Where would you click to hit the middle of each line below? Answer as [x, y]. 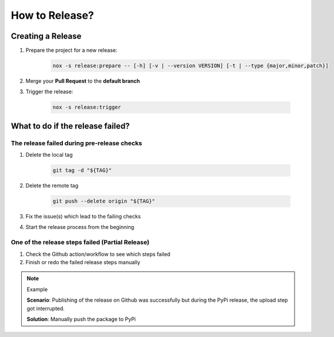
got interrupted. [46, 308]
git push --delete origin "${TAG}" [104, 201]
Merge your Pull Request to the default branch [83, 81]
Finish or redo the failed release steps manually [83, 262]
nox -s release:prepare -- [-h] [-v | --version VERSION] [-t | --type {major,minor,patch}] [191, 66]
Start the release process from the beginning [80, 227]
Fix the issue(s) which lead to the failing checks [83, 217]
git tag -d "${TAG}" [82, 171]
